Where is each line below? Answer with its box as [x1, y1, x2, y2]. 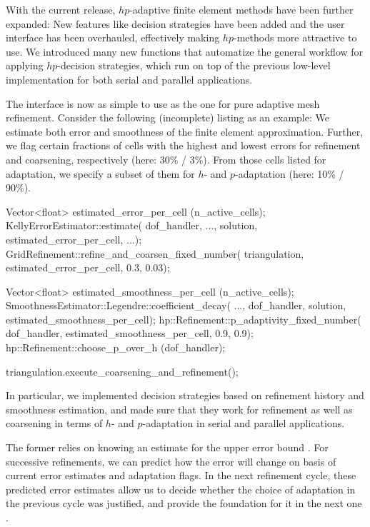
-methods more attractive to [233, 30, 357, 45]
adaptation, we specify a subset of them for [6, 166, 195, 181]
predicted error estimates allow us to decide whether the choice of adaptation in [6, 481, 356, 496]
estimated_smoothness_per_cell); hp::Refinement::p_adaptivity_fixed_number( [6, 311, 361, 326]
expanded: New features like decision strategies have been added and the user [6, 16, 345, 31]
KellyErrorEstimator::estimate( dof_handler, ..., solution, [6, 218, 258, 233]
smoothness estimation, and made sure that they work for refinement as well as [6, 401, 353, 416]
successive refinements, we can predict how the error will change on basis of [6, 453, 336, 468]
